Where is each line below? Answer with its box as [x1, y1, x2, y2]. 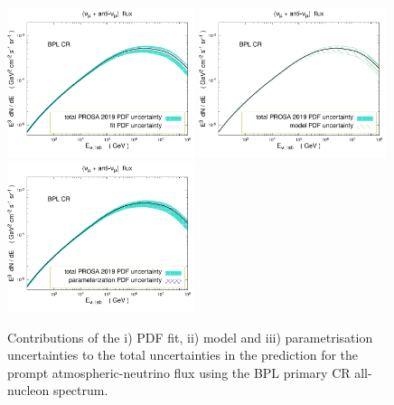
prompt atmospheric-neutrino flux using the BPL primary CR [7, 363, 351, 381]
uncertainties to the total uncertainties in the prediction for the [7, 345, 359, 364]
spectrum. [52, 381, 108, 400]
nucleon [7, 381, 50, 400]
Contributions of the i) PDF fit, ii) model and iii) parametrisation [7, 327, 373, 346]
